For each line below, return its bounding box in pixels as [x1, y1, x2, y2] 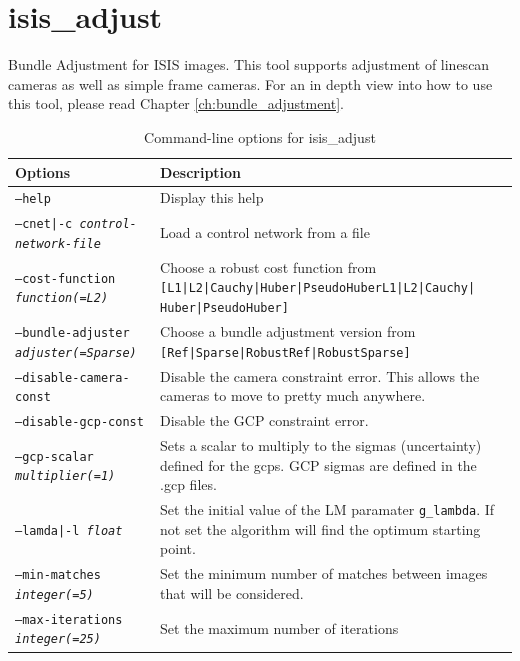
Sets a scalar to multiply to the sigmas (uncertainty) [160, 435, 482, 455]
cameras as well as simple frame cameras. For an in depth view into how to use [8, 73, 493, 94]
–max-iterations [15, 612, 123, 627]
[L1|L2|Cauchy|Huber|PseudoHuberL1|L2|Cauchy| [160, 281, 476, 296]
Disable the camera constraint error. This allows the [160, 365, 480, 386]
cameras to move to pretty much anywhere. [160, 385, 426, 406]
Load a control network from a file [160, 222, 370, 243]
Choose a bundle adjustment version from [160, 321, 416, 341]
